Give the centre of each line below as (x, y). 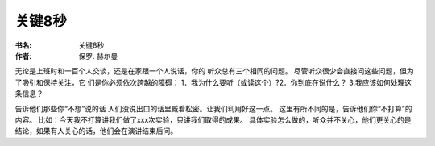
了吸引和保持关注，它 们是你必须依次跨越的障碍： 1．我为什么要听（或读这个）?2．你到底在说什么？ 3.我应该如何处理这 (213, 82)
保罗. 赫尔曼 (98, 56)
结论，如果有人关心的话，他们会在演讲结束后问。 (96, 131)
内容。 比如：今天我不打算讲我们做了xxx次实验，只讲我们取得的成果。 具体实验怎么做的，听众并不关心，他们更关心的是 (213, 119)
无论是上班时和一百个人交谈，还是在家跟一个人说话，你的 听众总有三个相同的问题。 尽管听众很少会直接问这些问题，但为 (214, 71)
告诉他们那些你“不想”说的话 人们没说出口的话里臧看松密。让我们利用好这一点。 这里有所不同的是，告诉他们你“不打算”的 (213, 108)
